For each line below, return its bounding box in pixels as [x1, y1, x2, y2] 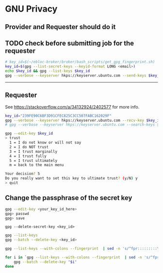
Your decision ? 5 [5, 171, 40, 177]
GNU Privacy [5, 3, 58, 15]
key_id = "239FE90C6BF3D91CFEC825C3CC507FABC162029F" [5, 113, 112, 118]
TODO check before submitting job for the [5, 39, 134, 47]
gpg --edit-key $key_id [5, 131, 53, 136]
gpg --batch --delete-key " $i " [14, 259, 77, 264]
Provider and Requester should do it [5, 23, 116, 31]
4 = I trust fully [9, 154, 47, 159]
